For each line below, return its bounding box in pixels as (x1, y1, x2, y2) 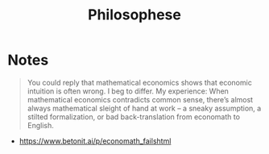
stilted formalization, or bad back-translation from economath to (27, 111, 241, 122)
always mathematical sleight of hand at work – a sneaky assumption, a (27, 103, 262, 113)
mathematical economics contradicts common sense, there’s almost (27, 94, 254, 104)
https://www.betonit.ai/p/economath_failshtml (19, 135, 172, 146)
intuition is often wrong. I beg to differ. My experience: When (27, 86, 229, 96)
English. (27, 120, 54, 130)
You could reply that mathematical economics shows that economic (27, 77, 253, 87)
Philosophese (87, 6, 182, 24)
